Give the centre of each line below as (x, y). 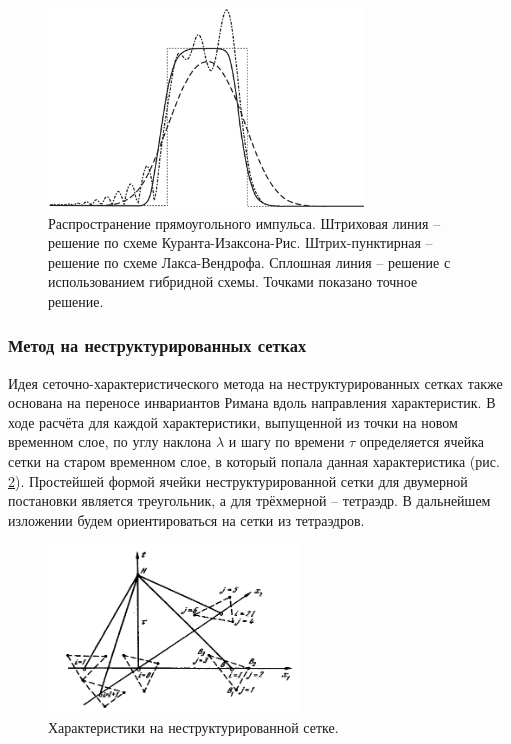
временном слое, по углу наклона (110, 441)
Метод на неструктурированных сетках (157, 345)
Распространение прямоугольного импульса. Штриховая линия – (244, 222)
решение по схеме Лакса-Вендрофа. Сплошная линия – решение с (249, 261)
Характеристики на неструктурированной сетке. (193, 726)
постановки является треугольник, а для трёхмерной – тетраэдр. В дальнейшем (249, 500)
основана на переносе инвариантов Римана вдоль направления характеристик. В (252, 402)
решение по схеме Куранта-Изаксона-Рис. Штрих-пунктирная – (240, 242)
